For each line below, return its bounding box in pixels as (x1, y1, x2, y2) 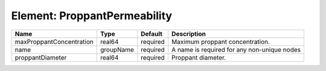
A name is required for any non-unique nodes (171, 45, 301, 54)
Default (141, 29, 163, 38)
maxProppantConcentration (14, 37, 94, 46)
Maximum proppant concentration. (171, 37, 270, 46)
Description (171, 29, 206, 38)
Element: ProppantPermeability (11, 9, 172, 22)
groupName (100, 45, 134, 54)
